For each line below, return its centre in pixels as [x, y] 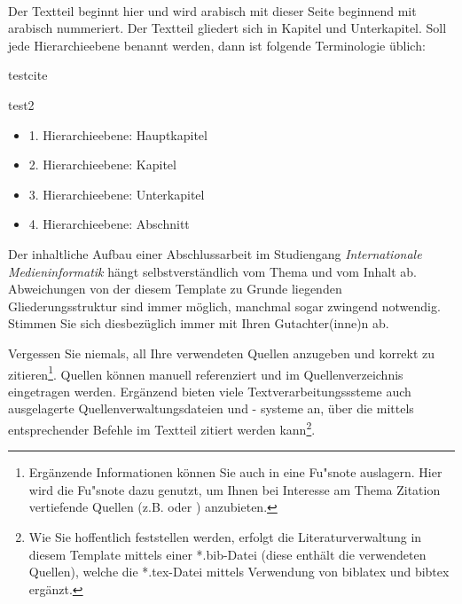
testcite [28, 75]
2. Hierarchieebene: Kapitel [102, 165]
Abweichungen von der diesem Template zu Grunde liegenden [175, 289]
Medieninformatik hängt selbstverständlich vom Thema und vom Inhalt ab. [212, 271]
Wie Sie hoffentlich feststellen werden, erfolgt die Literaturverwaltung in [225, 536]
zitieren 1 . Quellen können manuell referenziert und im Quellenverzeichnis [206, 373]
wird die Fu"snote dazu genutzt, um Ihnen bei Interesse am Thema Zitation [235, 489]
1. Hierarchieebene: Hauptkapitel [118, 134]
